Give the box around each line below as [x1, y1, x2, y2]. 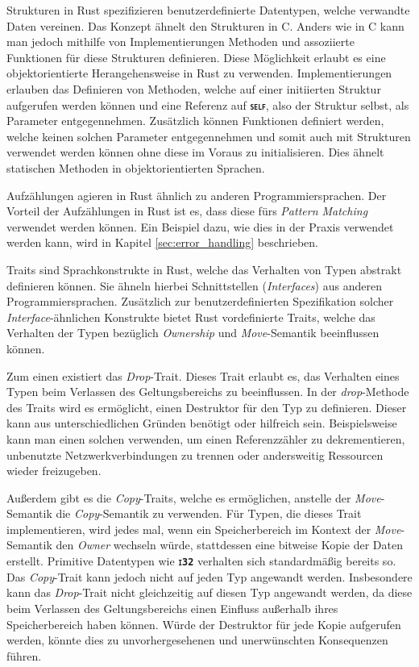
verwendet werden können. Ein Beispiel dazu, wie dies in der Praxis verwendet [6, 218, 394, 235]
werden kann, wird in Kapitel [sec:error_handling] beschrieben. [6, 234, 319, 251]
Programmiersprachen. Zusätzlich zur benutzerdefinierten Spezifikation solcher [6, 293, 394, 310]
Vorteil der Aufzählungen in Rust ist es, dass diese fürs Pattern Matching [6, 202, 368, 219]
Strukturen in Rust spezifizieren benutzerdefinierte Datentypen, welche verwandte [6, 2, 410, 18]
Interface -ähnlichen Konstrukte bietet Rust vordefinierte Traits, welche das [6, 308, 375, 325]
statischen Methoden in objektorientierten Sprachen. [6, 160, 265, 176]
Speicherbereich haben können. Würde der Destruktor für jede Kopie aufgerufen [6, 615, 401, 632]
